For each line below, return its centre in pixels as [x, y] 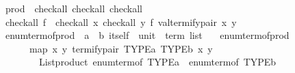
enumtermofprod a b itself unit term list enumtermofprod [147, 35]
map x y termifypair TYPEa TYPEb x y [121, 48]
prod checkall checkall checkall [74, 8]
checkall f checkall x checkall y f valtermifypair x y [121, 21]
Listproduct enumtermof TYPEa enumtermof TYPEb [157, 62]
